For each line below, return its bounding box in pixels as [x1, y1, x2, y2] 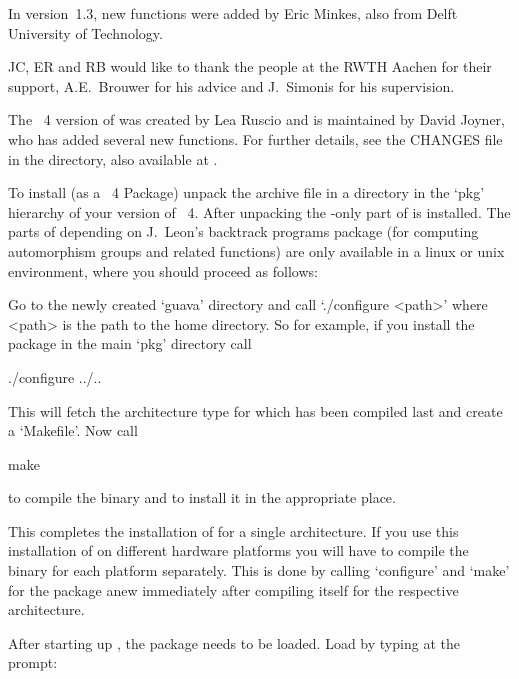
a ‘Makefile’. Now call [8, 420, 138, 441]
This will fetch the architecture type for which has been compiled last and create [8, 400, 503, 421]
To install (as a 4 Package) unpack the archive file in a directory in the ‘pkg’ [8, 182, 485, 203]
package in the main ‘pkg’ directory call [8, 333, 252, 354]
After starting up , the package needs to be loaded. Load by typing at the [8, 632, 460, 653]
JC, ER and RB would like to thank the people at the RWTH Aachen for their [8, 56, 492, 77]
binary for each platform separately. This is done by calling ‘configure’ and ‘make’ [8, 560, 510, 581]
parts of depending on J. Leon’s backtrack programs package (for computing [8, 221, 479, 242]
